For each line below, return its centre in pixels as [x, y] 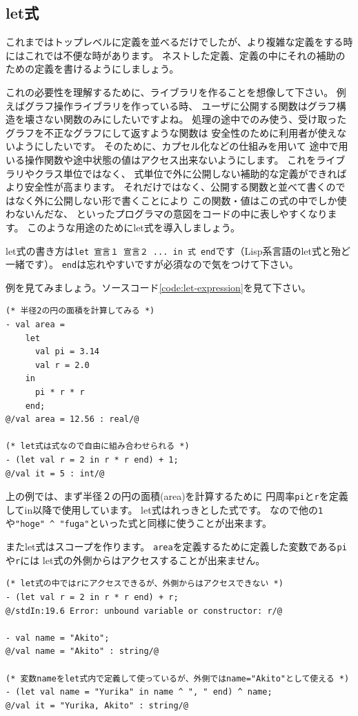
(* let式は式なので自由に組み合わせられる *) [98, 446]
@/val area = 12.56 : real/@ [72, 419]
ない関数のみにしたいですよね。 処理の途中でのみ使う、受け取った [195, 119]
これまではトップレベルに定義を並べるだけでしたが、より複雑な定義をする [175, 42]
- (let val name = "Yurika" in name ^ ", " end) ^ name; [139, 692]
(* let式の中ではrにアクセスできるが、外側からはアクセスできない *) [145, 584]
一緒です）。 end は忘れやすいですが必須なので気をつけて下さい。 [152, 264]
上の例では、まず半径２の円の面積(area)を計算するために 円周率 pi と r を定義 [177, 496]
